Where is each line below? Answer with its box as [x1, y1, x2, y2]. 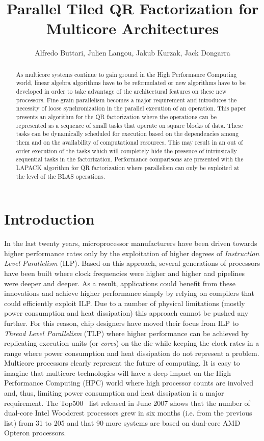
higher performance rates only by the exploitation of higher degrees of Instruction [4, 247, 259, 258]
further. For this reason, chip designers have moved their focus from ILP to [4, 317, 239, 328]
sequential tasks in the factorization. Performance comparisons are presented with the [16, 155, 244, 163]
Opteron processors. [4, 427, 66, 438]
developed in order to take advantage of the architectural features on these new [16, 87, 227, 96]
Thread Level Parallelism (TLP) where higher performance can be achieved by [4, 327, 249, 338]
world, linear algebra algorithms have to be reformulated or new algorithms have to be [16, 78, 246, 87]
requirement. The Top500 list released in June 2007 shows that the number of [4, 397, 250, 408]
